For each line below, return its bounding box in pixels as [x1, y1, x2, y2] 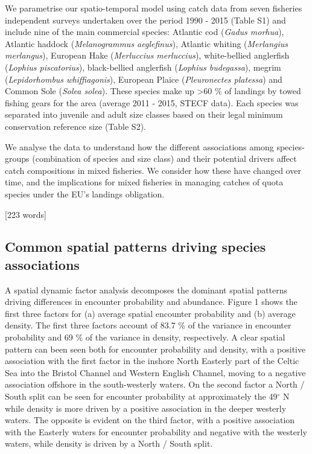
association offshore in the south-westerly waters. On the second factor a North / [5, 378, 305, 391]
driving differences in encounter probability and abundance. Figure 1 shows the [5, 295, 298, 308]
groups [5, 152, 30, 165]
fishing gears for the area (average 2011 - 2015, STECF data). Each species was [5, 96, 299, 109]
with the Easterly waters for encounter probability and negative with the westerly [5, 425, 307, 438]
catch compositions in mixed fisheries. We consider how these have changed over [5, 164, 301, 176]
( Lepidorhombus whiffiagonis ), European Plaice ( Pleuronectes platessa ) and [5, 72, 282, 85]
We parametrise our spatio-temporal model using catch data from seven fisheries [5, 2, 302, 14]
